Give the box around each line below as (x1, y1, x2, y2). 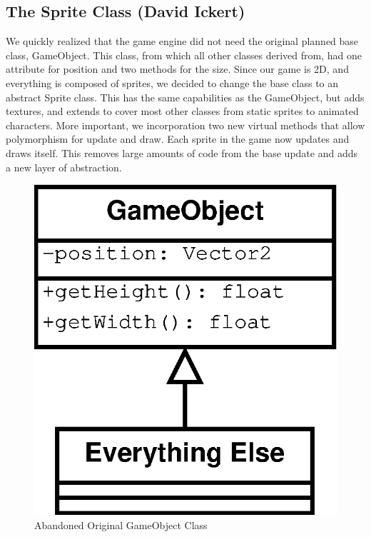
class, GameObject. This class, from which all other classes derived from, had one (6, 47, 362, 62)
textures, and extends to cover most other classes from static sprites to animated (6, 104, 359, 119)
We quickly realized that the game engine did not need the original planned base (6, 34, 359, 49)
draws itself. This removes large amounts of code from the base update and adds (6, 145, 357, 160)
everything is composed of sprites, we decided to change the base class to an (6, 75, 339, 90)
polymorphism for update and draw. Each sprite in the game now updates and (6, 131, 350, 146)
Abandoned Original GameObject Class (34, 518, 208, 533)
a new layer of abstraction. (6, 159, 122, 174)
